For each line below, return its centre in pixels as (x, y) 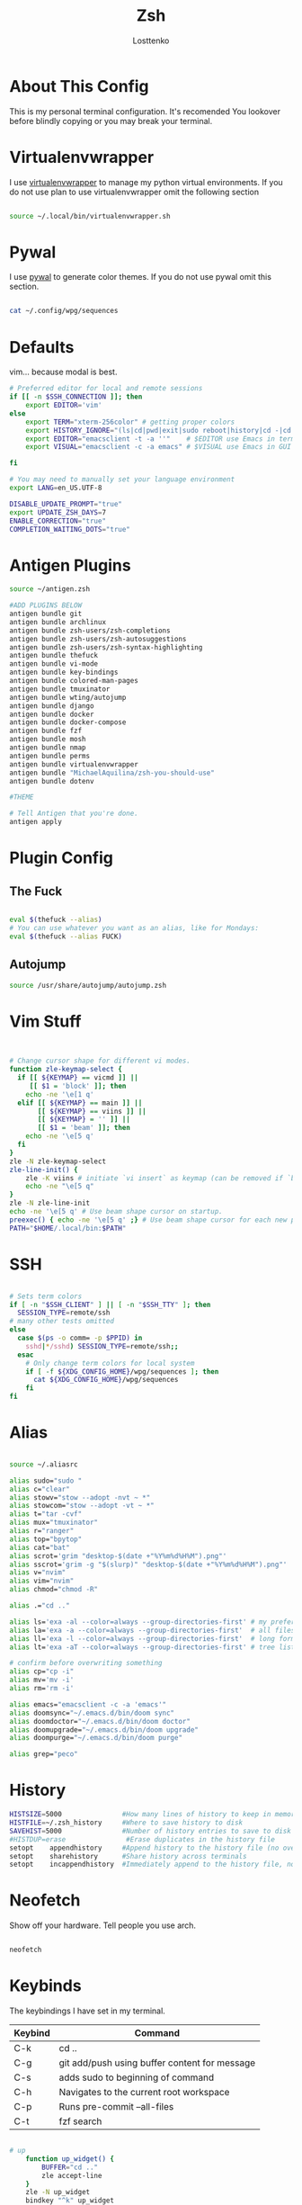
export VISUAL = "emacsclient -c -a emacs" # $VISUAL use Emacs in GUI (159, 447)
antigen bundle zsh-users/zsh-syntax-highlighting (106, 647)
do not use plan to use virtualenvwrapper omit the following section (134, 192)
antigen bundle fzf (46, 731)
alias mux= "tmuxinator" (54, 1523)
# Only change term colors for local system (110, 1363)
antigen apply (36, 822)
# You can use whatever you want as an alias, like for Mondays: (134, 928)
